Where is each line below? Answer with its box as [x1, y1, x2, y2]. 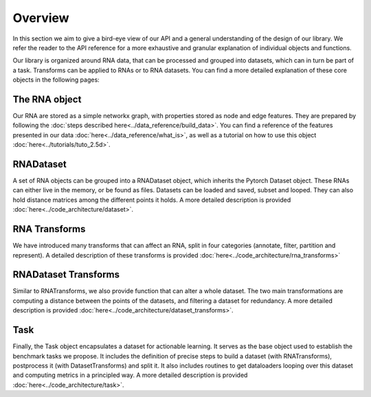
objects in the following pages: [12, 76, 100, 84]
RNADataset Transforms [12, 269, 120, 281]
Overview [12, 10, 69, 25]
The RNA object [12, 93, 82, 105]
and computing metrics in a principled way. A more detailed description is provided [12, 371, 248, 379]
